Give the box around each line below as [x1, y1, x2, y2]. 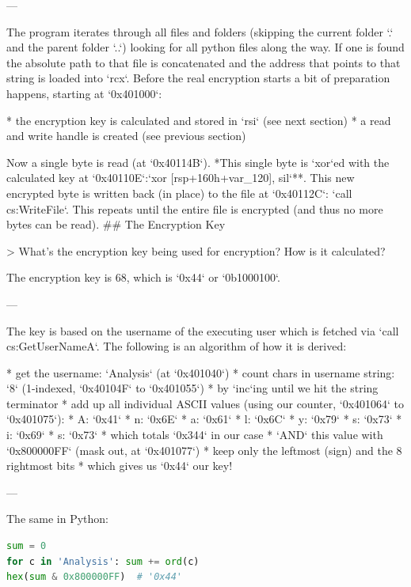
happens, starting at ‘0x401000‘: [6, 85, 162, 101]
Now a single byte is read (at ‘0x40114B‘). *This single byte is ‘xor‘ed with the [6, 153, 390, 170]
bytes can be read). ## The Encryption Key [6, 216, 226, 233]
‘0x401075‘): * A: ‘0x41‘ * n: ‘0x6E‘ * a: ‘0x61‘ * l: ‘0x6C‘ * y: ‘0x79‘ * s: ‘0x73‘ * [6, 411, 402, 427]
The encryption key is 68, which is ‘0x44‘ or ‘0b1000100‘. [6, 269, 280, 286]
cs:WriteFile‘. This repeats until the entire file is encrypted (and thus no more [6, 200, 383, 217]
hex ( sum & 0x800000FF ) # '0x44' [6, 571, 183, 583]
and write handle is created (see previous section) [6, 127, 246, 144]
